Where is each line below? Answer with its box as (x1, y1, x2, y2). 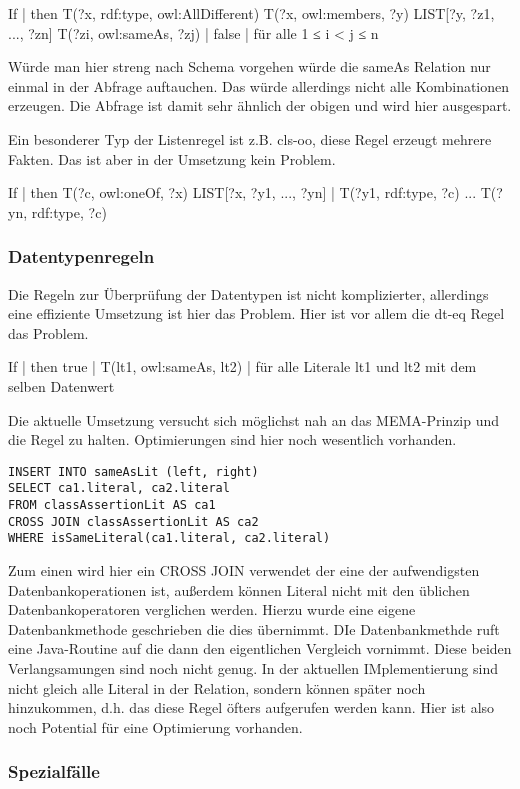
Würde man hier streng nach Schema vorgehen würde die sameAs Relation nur (8, 56, 491, 77)
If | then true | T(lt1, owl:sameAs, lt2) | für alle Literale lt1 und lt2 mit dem (8, 356, 477, 377)
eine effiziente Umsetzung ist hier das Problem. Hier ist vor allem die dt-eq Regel (8, 303, 505, 324)
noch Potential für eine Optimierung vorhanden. (8, 716, 303, 737)
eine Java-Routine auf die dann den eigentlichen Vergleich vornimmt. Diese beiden (8, 638, 512, 659)
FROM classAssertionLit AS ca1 (8, 498, 216, 513)
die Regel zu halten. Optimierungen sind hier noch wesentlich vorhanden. (8, 429, 457, 450)
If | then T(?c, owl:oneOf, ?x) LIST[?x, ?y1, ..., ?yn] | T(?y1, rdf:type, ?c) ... (8, 182, 477, 203)
